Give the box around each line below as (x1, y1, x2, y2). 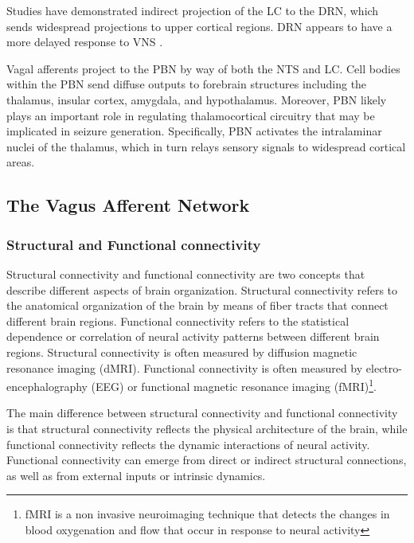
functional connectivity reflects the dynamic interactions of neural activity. (6, 436, 370, 452)
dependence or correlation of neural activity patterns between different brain (6, 328, 380, 345)
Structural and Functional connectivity (6, 234, 261, 254)
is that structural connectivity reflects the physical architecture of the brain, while (6, 420, 408, 436)
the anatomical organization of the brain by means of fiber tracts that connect (6, 297, 389, 314)
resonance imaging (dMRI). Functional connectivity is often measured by (6, 359, 363, 376)
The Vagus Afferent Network (6, 193, 250, 217)
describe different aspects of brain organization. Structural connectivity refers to (6, 281, 398, 298)
